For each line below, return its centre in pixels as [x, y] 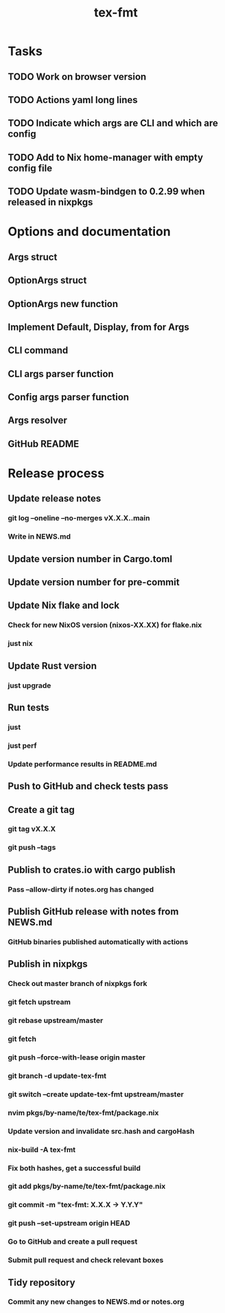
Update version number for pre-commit [94, 582]
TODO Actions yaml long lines [73, 100]
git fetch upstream [39, 1002]
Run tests [28, 707]
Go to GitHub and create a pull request [73, 1242]
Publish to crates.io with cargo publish [92, 869]
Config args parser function [69, 397]
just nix [20, 644]
